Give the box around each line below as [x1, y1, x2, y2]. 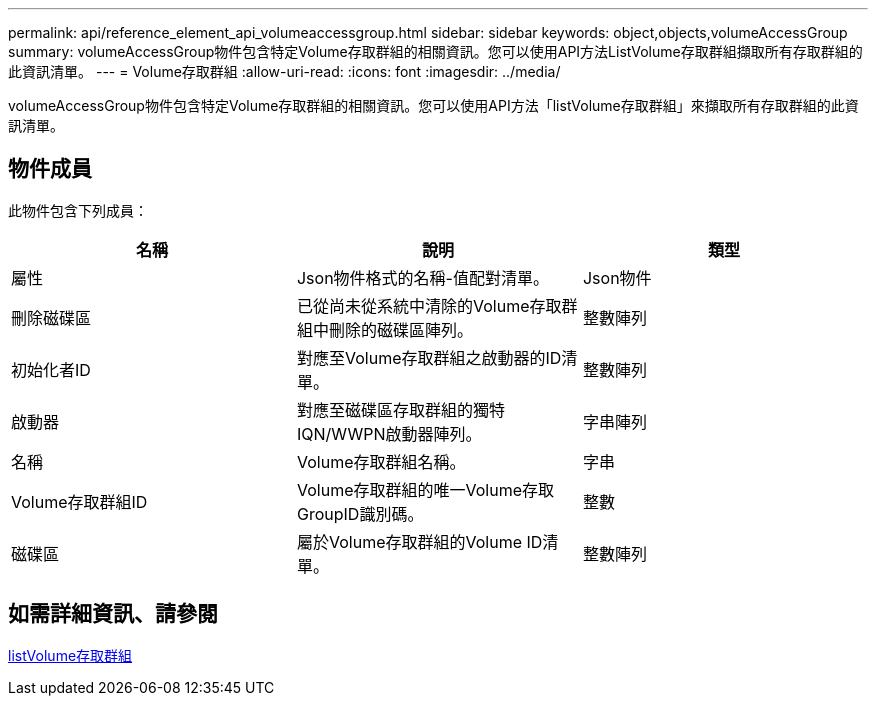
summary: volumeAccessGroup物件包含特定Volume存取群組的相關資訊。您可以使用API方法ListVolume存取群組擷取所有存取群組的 [8, 43, 863, 60]
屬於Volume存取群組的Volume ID [296, 531, 543, 552]
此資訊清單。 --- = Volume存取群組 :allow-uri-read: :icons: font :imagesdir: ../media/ [8, 63, 561, 80]
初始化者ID [11, 359, 91, 380]
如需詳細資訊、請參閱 [8, 601, 218, 627]
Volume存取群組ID [11, 491, 148, 512]
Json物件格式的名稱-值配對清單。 [296, 267, 549, 288]
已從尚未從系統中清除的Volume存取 [296, 295, 562, 316]
